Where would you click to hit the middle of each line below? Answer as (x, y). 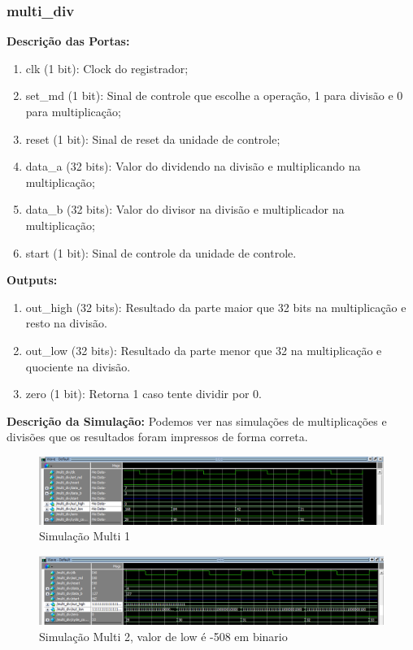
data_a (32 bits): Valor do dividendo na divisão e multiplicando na (193, 166)
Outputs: (32, 280)
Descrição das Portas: (68, 41)
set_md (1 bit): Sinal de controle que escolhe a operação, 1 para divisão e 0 (214, 95)
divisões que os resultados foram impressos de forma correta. (157, 437)
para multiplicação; (73, 111)
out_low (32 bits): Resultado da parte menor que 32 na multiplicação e (204, 350)
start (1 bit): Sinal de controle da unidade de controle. (161, 252)
